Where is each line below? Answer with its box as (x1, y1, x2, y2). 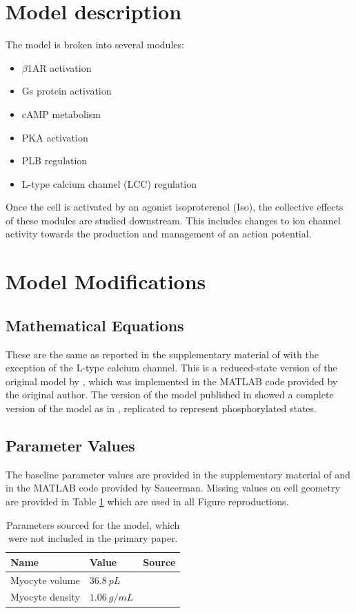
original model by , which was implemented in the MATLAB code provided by (6, 373, 338, 388)
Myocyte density (10, 590, 80, 604)
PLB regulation (21, 153, 88, 168)
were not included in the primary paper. (8, 531, 178, 545)
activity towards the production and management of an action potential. (6, 226, 312, 241)
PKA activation (21, 130, 88, 144)
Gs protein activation (21, 84, 112, 98)
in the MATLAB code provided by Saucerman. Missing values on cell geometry (6, 480, 340, 495)
